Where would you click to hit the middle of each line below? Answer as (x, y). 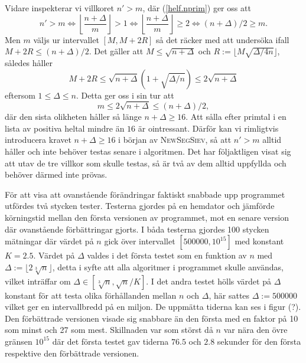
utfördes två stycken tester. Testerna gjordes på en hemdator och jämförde (140, 206)
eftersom (20, 95)
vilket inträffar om (38, 281)
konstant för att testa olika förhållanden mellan (91, 295)
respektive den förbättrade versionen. (72, 353)
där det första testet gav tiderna (110, 341)
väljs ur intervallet (66, 39)
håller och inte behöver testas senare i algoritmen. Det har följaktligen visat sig (148, 151)
